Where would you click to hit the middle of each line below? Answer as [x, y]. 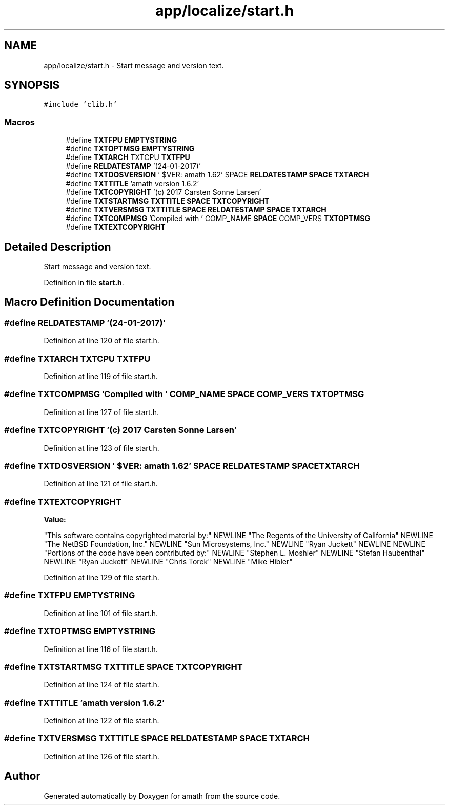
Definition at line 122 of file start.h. [101, 721]
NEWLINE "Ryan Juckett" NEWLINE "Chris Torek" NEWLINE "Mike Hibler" [168, 561]
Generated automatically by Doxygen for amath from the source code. [162, 796]
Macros [19, 122]
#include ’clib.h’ [80, 104]
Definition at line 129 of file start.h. [101, 577]
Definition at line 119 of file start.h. [101, 376]
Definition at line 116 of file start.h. [101, 649]
